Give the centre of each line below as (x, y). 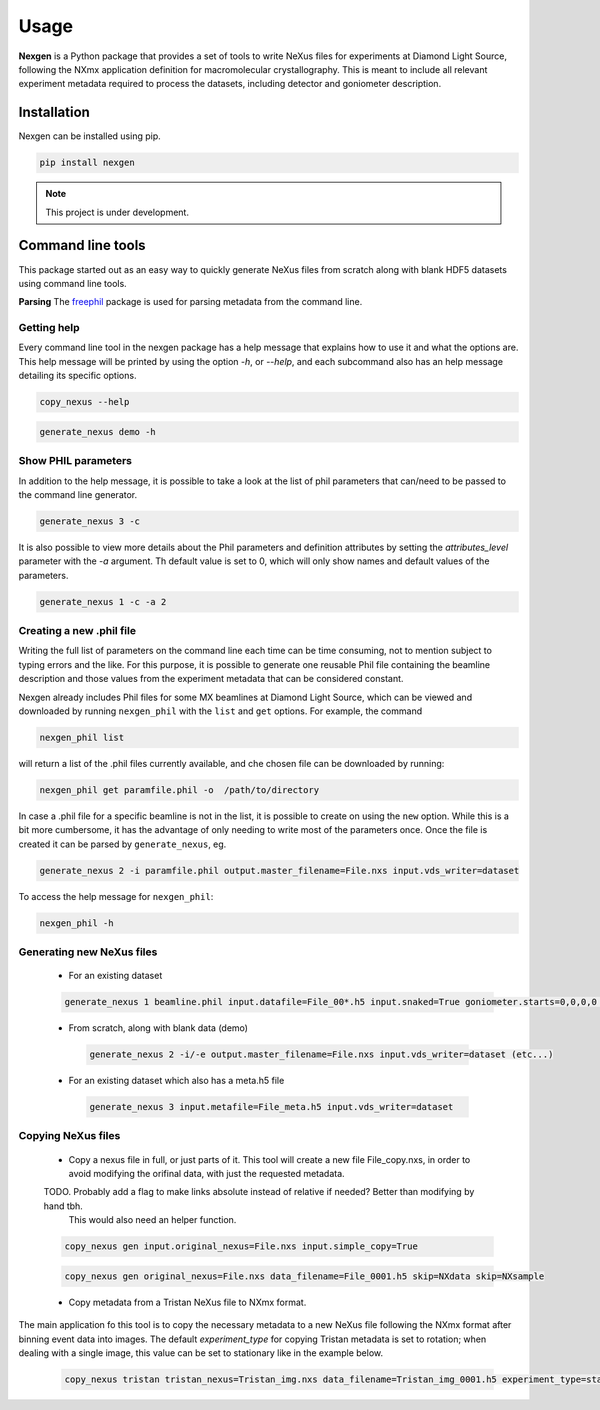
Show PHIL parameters (75, 461)
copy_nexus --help (84, 402)
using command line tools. (72, 283)
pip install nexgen (87, 163)
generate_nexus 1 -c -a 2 (103, 601)
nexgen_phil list (82, 737)
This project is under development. (117, 212)
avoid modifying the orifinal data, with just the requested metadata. (206, 1173)
